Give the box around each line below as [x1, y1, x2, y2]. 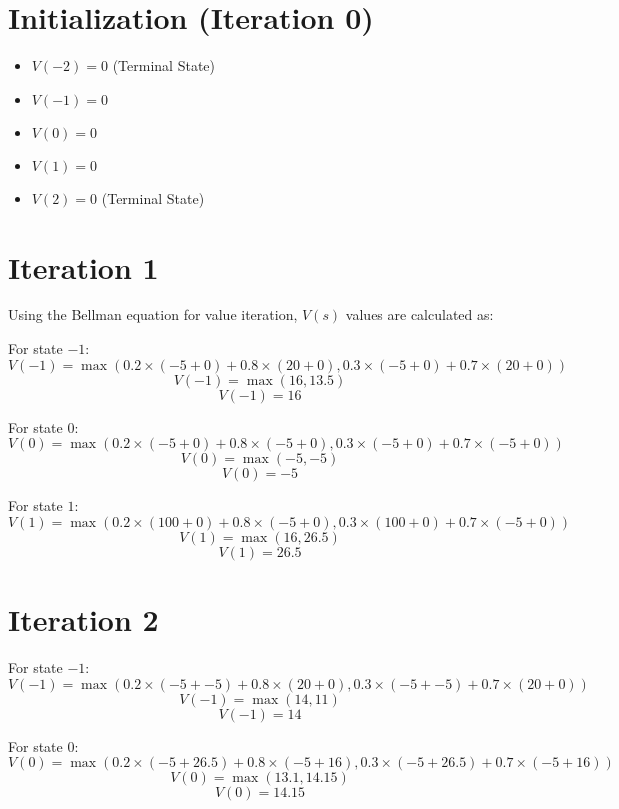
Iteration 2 [8, 599, 159, 639]
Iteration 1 [8, 246, 159, 287]
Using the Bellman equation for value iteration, [8, 304, 298, 325]
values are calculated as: [345, 304, 494, 325]
